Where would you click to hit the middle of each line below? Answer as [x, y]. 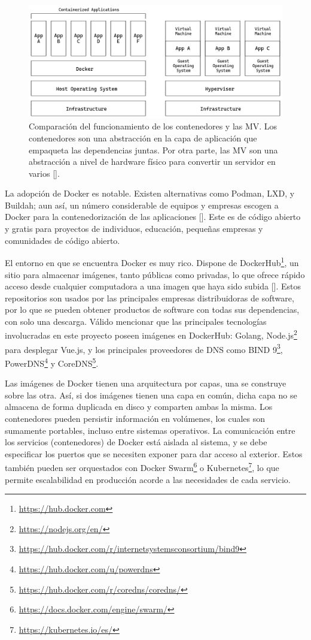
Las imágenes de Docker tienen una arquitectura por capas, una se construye [146, 383]
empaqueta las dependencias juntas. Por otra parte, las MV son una [153, 150]
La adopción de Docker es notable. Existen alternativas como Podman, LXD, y [150, 193]
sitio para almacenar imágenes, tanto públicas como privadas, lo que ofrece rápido [155, 274]
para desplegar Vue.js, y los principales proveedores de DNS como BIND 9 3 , [144, 348]
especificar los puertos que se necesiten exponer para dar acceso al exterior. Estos [154, 453]
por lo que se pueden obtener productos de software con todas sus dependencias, [152, 310]
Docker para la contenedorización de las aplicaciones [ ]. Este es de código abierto [153, 217]
